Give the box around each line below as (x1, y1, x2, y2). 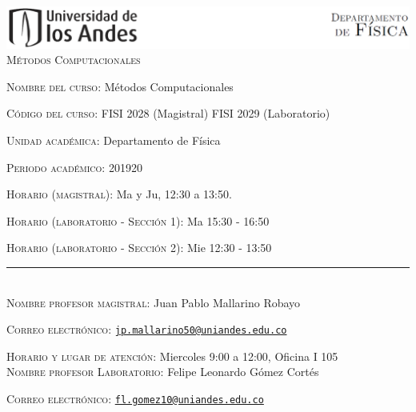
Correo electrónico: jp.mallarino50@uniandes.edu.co (6, 321, 287, 338)
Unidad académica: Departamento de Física (6, 132, 221, 149)
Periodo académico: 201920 (6, 158, 142, 175)
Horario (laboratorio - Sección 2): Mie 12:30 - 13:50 (6, 239, 272, 256)
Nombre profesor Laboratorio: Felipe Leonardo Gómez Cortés (6, 363, 319, 380)
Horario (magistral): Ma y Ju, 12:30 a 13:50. (6, 186, 232, 202)
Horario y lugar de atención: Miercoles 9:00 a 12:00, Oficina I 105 (6, 347, 338, 364)
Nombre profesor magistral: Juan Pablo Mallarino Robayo (6, 294, 301, 310)
